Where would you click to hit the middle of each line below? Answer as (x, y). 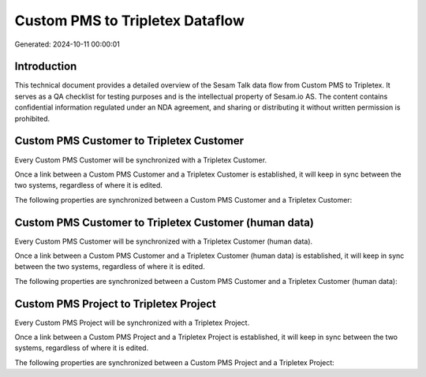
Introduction (46, 67)
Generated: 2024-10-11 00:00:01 (67, 44)
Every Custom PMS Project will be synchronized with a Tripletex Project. (132, 323)
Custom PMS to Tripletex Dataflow (129, 21)
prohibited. (32, 118)
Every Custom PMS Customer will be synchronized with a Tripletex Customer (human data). (164, 241)
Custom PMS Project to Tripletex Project (115, 304)
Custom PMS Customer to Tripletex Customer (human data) (164, 222)
